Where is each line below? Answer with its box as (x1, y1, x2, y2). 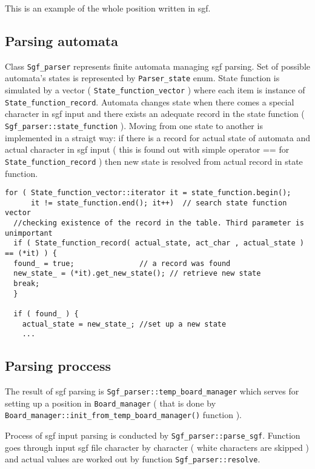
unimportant (5, 228, 53, 238)
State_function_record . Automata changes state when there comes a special (5, 95, 294, 108)
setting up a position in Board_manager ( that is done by (5, 396, 216, 409)
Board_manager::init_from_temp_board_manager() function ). (5, 408, 242, 421)
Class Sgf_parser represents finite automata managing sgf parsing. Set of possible (5, 59, 310, 72)
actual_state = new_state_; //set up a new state (22, 319, 227, 328)
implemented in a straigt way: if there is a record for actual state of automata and (5, 131, 311, 144)
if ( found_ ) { (13, 309, 79, 318)
